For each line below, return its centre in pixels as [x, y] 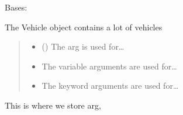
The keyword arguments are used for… [110, 86]
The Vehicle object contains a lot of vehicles [84, 27]
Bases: [16, 7]
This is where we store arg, [53, 105]
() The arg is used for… [83, 46]
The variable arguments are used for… [109, 66]
